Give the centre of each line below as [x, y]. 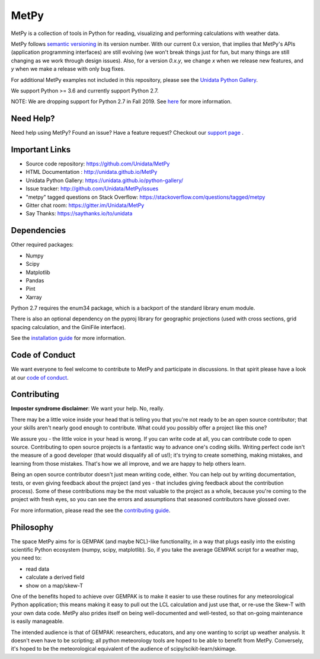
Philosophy [32, 527]
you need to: [26, 558]
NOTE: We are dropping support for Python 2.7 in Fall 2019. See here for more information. [121, 101]
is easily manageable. [38, 621]
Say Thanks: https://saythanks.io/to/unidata [79, 214]
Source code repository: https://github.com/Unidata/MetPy [98, 164]
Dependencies [39, 230]
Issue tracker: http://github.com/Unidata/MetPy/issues [92, 189]
